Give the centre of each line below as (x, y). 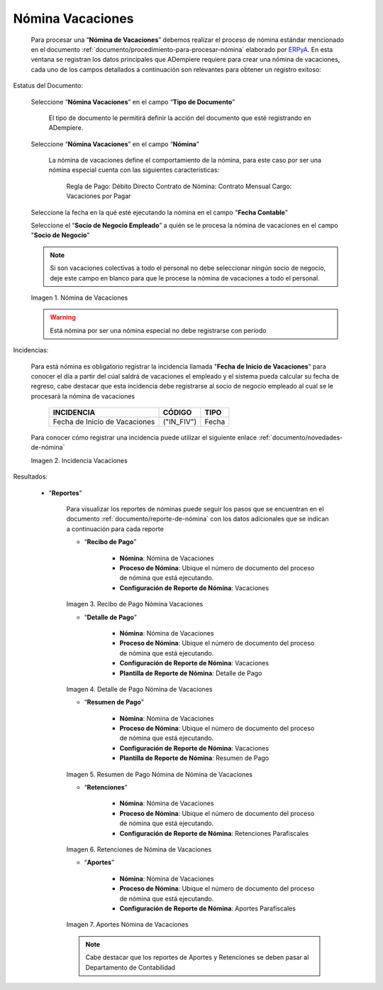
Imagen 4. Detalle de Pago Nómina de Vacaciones (139, 689)
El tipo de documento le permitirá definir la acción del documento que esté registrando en (180, 118)
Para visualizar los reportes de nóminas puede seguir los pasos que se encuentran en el (195, 509)
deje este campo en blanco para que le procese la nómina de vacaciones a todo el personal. (185, 278)
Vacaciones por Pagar (99, 196)
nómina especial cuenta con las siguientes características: (134, 170)
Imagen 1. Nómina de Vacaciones (79, 298)
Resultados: (30, 477)
